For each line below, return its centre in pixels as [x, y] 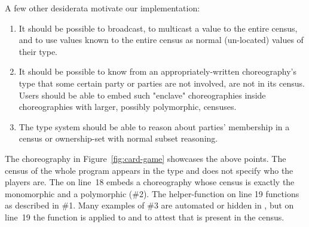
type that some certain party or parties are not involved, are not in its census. [162, 83]
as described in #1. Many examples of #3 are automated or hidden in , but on [149, 205]
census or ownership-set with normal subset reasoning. [118, 138]
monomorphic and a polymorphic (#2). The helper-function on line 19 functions [152, 193]
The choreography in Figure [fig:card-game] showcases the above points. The [146, 158]
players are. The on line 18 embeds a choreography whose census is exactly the [150, 182]
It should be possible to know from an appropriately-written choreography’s [157, 71]
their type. [38, 51]
